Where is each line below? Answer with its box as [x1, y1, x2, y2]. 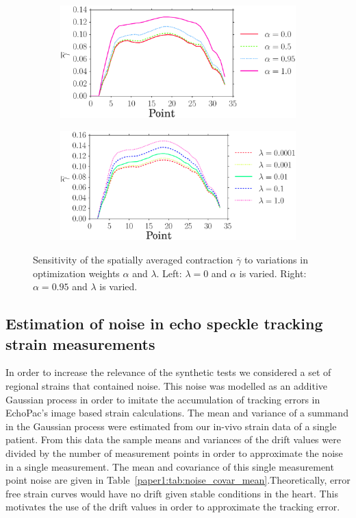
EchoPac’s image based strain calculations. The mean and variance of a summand [5, 405, 348, 420]
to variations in [244, 252, 308, 267]
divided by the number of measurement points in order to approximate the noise [5, 445, 343, 460]
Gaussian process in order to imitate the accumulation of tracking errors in [5, 392, 320, 406]
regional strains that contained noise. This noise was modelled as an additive [5, 378, 327, 392]
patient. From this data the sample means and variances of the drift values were [5, 432, 341, 447]
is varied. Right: [239, 266, 307, 280]
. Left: [156, 266, 182, 280]
